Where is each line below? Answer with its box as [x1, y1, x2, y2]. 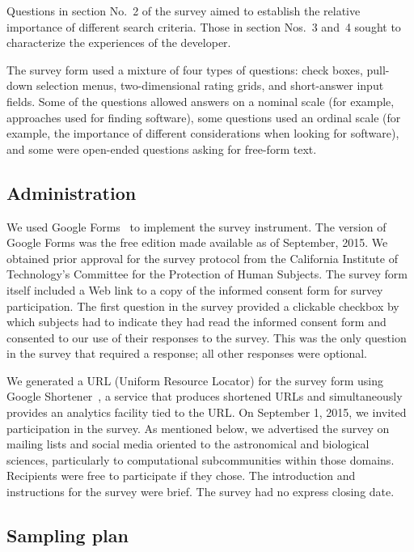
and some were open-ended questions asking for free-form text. [6, 140, 317, 157]
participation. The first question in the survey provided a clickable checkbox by [6, 297, 399, 314]
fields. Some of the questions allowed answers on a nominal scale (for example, [6, 92, 395, 109]
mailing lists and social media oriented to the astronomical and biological [6, 435, 370, 452]
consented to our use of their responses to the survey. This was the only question [6, 329, 407, 346]
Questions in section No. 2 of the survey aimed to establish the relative [6, 2, 361, 19]
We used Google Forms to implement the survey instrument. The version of [6, 218, 387, 235]
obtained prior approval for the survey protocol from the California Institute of [6, 249, 398, 266]
